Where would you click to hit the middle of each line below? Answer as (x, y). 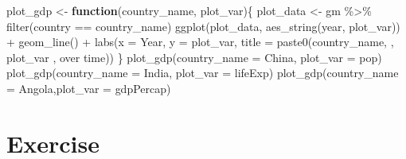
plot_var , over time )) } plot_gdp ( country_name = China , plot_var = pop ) (194, 57)
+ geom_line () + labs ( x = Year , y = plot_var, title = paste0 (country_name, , (200, 42)
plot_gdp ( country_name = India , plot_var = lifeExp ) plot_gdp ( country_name (203, 73)
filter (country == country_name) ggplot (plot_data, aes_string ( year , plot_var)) (203, 26)
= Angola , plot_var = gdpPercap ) (89, 88)
